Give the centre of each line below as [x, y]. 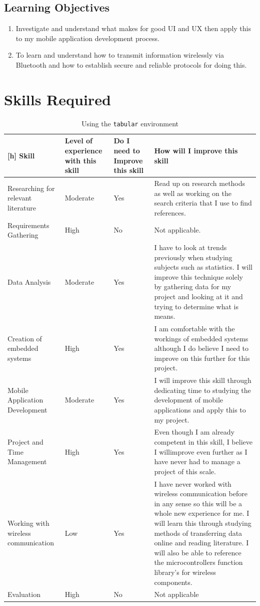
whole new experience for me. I [202, 513]
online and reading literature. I [201, 543]
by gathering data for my [193, 286]
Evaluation [24, 594]
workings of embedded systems [201, 338]
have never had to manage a [197, 461]
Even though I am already [194, 432]
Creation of [25, 338]
